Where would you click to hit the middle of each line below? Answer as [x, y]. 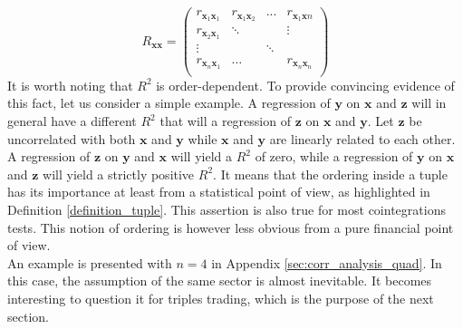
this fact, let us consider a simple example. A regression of [169, 103]
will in [429, 103]
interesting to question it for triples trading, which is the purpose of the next [221, 298]
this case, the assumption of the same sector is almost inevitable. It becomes [220, 281]
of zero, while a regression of [334, 156]
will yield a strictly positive [119, 174]
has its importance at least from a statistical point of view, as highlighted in [219, 192]
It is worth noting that [70, 85]
